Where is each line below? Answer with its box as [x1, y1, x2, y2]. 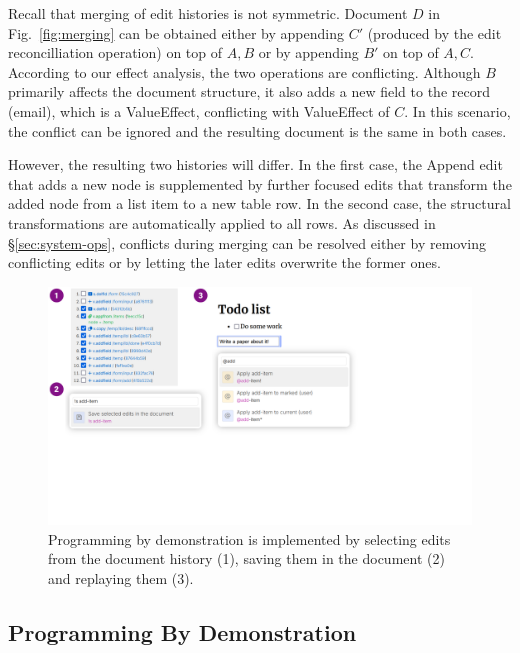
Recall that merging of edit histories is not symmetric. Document [8, 3, 408, 23]
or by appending [258, 42, 359, 63]
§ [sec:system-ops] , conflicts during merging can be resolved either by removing [8, 232, 486, 253]
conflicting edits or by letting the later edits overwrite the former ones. [8, 252, 441, 273]
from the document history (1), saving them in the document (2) [48, 548, 445, 569]
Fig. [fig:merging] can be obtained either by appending [8, 22, 344, 43]
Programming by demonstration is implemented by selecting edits [48, 528, 451, 549]
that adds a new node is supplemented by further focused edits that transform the [8, 173, 512, 194]
